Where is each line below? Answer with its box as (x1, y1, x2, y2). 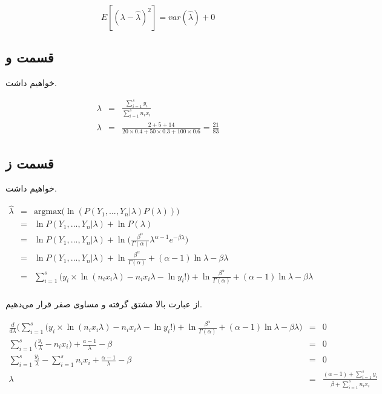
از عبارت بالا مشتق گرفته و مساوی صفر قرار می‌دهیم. (5, 297, 202, 310)
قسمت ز (5, 153, 54, 172)
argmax (34, 207, 62, 216)
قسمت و (5, 48, 54, 67)
